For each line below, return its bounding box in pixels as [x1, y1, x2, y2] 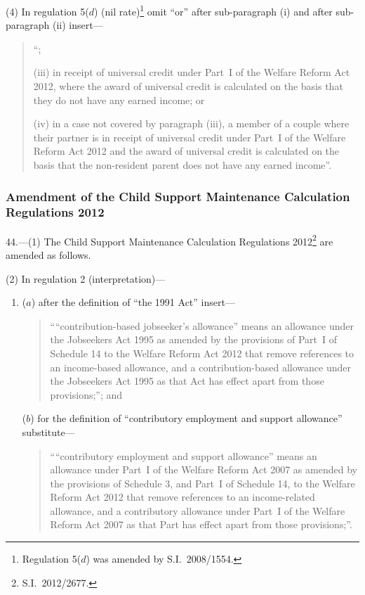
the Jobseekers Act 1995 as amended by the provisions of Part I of [50, 332, 338, 347]
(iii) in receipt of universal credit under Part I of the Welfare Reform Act [33, 65, 350, 79]
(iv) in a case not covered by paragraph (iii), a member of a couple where [33, 116, 350, 131]
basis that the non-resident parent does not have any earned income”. [33, 158, 332, 172]
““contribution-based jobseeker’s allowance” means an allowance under [50, 318, 354, 333]
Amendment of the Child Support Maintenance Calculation [6, 187, 350, 205]
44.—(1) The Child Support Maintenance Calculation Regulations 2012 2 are [6, 231, 333, 248]
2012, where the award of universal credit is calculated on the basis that [33, 79, 343, 94]
